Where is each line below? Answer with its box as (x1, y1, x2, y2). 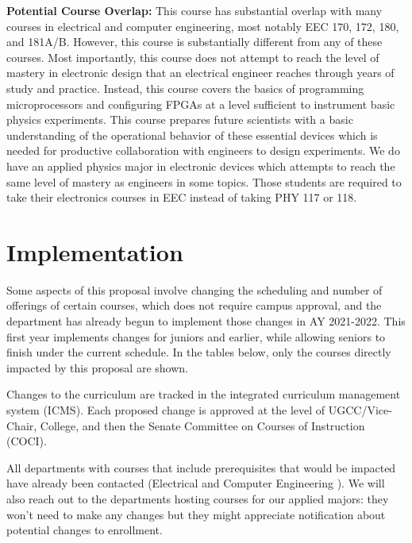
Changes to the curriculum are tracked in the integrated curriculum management (6, 386, 401, 402)
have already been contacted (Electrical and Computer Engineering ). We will (6, 475, 385, 491)
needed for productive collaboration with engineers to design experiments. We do (6, 142, 400, 159)
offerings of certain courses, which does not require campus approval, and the (6, 297, 382, 314)
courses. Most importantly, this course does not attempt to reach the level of (6, 48, 379, 65)
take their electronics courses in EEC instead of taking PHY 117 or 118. (6, 189, 357, 206)
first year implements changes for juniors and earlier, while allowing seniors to (6, 328, 386, 345)
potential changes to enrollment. (6, 522, 163, 538)
